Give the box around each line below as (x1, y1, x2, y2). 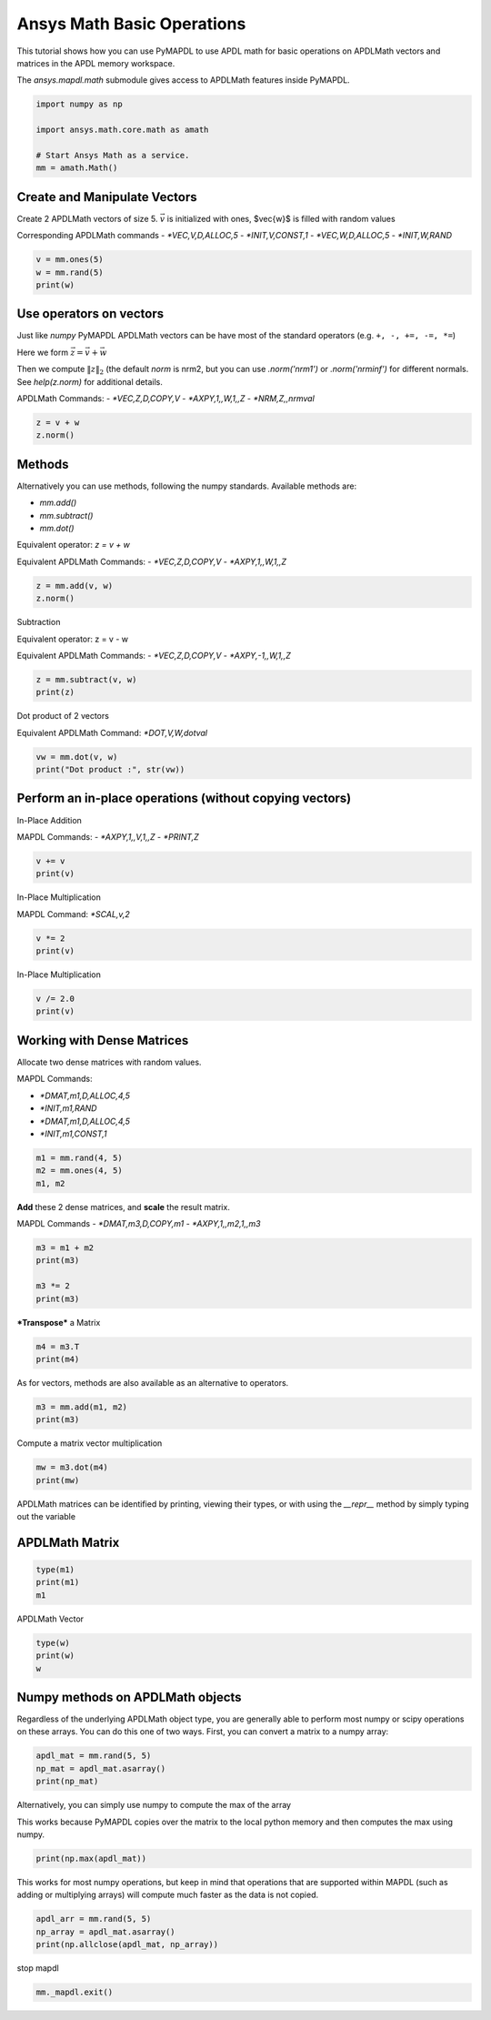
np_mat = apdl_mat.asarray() (35, 1763, 166, 1773)
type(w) (35, 1638, 70, 1648)
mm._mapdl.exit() (35, 1987, 114, 1997)
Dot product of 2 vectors (16, 711, 109, 722)
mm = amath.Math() (35, 163, 118, 173)
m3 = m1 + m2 (35, 1243, 95, 1253)
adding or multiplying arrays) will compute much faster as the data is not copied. (16, 1889, 319, 1901)
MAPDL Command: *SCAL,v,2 (16, 908, 131, 919)
